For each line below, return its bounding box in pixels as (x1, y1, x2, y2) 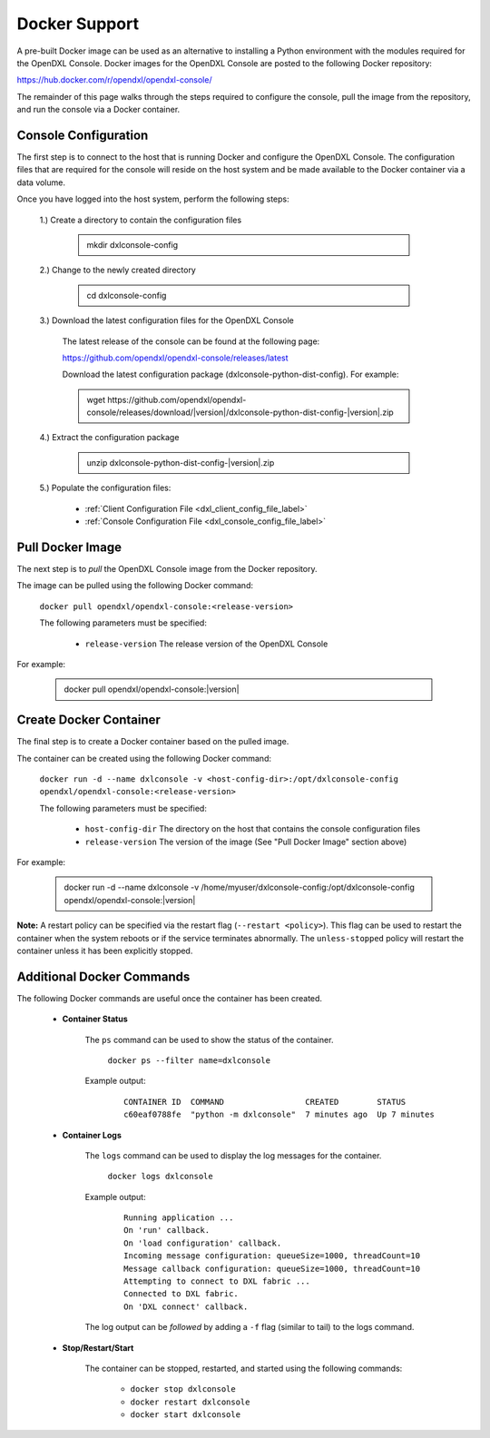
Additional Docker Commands (16, 969, 191, 984)
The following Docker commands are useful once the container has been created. (16, 992, 322, 1003)
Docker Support (16, 14, 140, 34)
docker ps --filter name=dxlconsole (107, 1055, 271, 1066)
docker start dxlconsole (130, 1410, 240, 1420)
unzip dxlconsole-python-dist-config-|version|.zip (86, 457, 275, 468)
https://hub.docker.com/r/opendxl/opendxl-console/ (16, 74, 212, 85)
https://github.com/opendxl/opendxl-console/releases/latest (62, 352, 289, 363)
